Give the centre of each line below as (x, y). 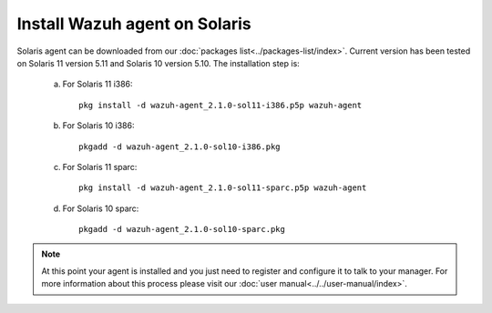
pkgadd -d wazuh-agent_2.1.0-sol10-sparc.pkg (182, 229)
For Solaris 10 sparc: (101, 208)
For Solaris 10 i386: (98, 126)
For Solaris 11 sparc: (100, 167)
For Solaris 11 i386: (97, 84)
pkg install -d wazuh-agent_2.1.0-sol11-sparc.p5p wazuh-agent (223, 188)
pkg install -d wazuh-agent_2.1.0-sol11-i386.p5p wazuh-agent (220, 105)
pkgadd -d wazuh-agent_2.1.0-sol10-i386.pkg (180, 146)
